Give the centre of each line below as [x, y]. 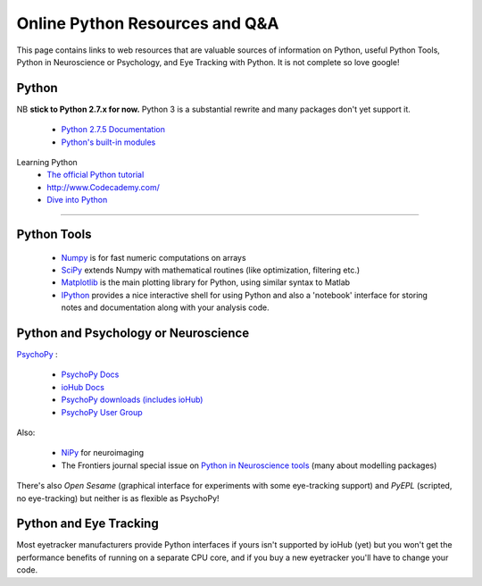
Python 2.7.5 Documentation [113, 130]
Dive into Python [77, 200]
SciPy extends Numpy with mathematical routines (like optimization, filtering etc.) [211, 270]
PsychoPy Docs [90, 374]
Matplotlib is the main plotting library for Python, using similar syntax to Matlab [206, 282]
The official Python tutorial [96, 175]
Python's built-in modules [108, 142]
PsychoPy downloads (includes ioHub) [132, 400]
